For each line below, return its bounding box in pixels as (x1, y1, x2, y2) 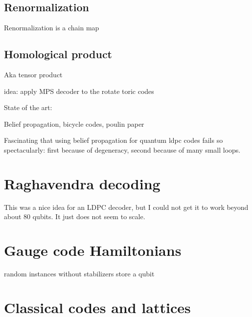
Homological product (4, 46, 113, 62)
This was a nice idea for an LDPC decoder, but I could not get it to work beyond (4, 202, 249, 212)
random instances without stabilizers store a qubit (4, 269, 155, 278)
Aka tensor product (4, 69, 63, 79)
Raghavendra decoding (4, 173, 160, 193)
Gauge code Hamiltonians (4, 240, 182, 260)
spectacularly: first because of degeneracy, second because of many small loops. (4, 144, 241, 155)
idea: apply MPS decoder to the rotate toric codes (4, 86, 154, 96)
